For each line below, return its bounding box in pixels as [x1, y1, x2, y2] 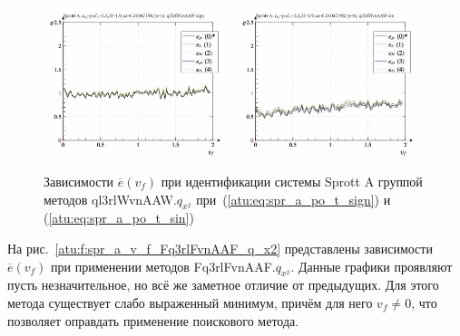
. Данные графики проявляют [290, 256, 453, 275]
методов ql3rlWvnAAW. [44, 189, 177, 208]
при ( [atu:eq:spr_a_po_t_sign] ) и [196, 189, 391, 208]
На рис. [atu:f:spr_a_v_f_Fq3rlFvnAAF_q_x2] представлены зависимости [7, 238, 433, 257]
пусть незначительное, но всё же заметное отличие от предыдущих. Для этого [7, 275, 439, 294]
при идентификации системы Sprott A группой [161, 171, 423, 190]
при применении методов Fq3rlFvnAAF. [51, 256, 276, 275]
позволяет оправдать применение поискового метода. [7, 311, 299, 330]
